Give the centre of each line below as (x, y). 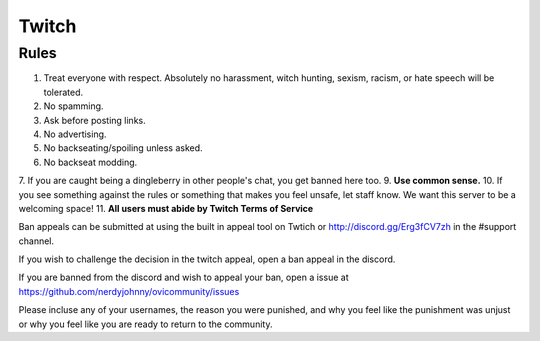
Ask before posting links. (94, 120)
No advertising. (75, 134)
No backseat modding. (90, 162)
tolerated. (63, 92)
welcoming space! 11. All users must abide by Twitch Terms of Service (166, 208)
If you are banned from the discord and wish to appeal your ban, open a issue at (183, 277)
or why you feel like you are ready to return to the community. (145, 324)
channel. (36, 241)
